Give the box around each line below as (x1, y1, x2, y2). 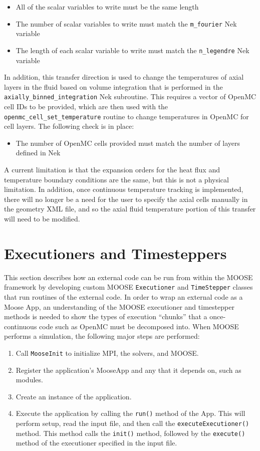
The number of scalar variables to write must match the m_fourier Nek (16, 18, 237, 29)
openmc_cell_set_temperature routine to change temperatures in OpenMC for (4, 111, 249, 121)
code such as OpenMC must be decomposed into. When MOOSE (39, 321, 239, 331)
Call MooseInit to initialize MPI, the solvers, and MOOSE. (16, 347, 199, 358)
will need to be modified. (4, 213, 80, 223)
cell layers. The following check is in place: (4, 121, 134, 131)
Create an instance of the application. (16, 391, 132, 401)
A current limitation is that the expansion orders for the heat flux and (4, 164, 220, 174)
